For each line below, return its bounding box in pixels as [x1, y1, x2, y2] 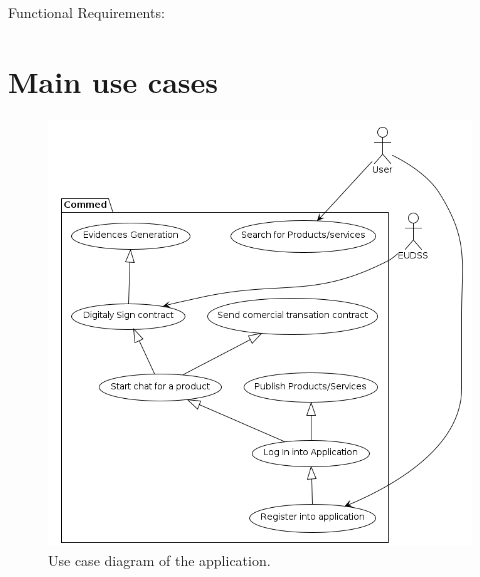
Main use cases [8, 60, 219, 101]
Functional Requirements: [8, 2, 165, 22]
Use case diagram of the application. [48, 549, 271, 570]
